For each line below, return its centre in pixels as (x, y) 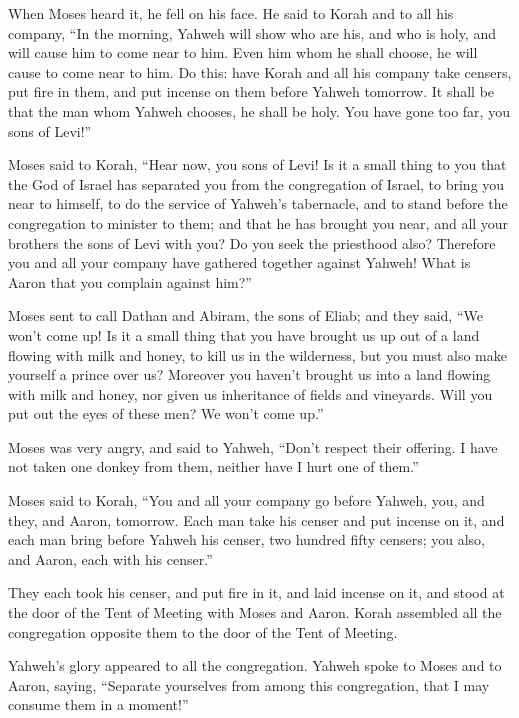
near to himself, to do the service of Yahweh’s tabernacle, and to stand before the (258, 203)
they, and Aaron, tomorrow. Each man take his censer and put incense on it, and (256, 519)
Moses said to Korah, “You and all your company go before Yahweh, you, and (246, 500)
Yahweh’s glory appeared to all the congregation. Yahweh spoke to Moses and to (255, 665)
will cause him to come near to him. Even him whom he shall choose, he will (243, 52)
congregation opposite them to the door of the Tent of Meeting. (203, 631)
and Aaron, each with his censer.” (110, 558)
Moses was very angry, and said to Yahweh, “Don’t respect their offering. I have (253, 446)
